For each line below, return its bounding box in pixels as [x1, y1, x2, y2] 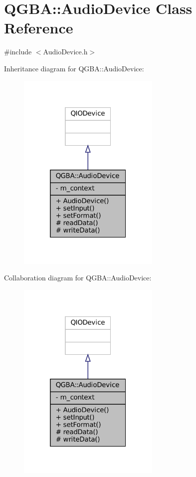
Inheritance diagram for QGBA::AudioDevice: [4, 63, 144, 73]
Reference [4, 17, 73, 38]
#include [4, 46, 32, 57]
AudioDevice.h [43, 46, 88, 57]
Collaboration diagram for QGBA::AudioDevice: [4, 272, 152, 283]
